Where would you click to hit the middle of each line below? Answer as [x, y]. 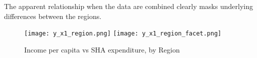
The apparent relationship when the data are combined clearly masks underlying [128, 6]
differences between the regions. [53, 16]
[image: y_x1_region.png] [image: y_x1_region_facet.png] [123, 34]
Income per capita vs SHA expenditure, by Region [102, 49]
